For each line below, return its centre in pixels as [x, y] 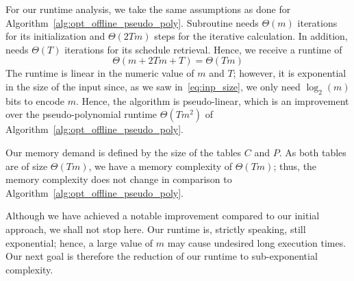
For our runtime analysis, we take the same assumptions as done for [148, 9]
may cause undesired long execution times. [257, 242]
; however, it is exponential [290, 73]
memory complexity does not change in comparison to [119, 179]
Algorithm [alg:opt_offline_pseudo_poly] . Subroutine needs [132, 22]
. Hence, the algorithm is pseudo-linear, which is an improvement [212, 100]
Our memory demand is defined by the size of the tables [124, 152]
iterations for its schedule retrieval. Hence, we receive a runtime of [203, 49]
